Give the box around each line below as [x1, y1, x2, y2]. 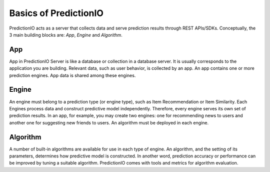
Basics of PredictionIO [9, 8, 103, 19]
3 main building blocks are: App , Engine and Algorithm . [9, 32, 122, 38]
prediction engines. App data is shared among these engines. [9, 72, 136, 78]
